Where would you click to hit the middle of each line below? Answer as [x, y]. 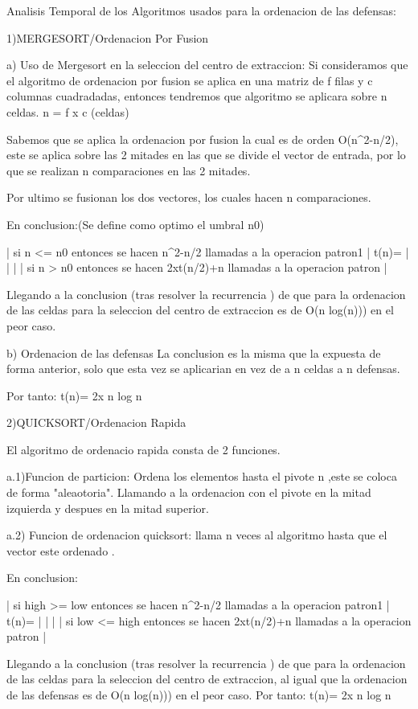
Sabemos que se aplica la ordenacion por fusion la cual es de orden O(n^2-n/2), [203, 139]
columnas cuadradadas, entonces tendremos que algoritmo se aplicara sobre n [197, 96]
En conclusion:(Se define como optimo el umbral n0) [135, 224]
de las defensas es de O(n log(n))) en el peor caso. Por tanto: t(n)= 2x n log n [199, 695]
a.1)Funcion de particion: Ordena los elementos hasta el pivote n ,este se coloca [202, 476]
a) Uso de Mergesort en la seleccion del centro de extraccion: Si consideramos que [207, 65]
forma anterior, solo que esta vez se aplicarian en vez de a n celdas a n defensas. [203, 369]
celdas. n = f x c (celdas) [68, 111]
